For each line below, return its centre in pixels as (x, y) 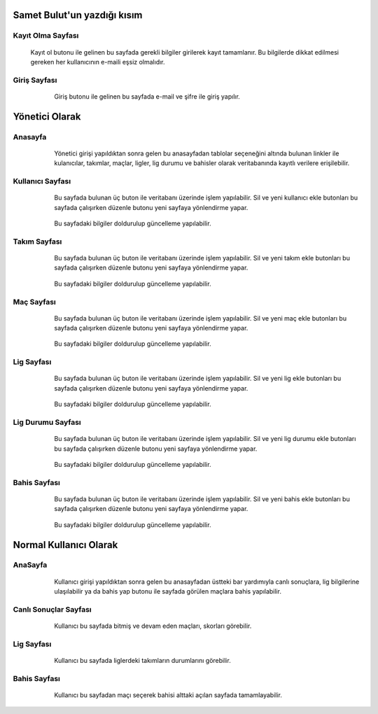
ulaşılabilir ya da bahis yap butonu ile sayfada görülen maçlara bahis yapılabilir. (168, 591)
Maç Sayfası (34, 302)
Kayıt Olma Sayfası (46, 36)
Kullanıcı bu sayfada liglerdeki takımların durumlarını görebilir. (142, 660)
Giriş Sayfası (35, 80)
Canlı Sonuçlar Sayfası (52, 609)
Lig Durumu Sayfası (47, 422)
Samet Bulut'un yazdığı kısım (78, 15)
